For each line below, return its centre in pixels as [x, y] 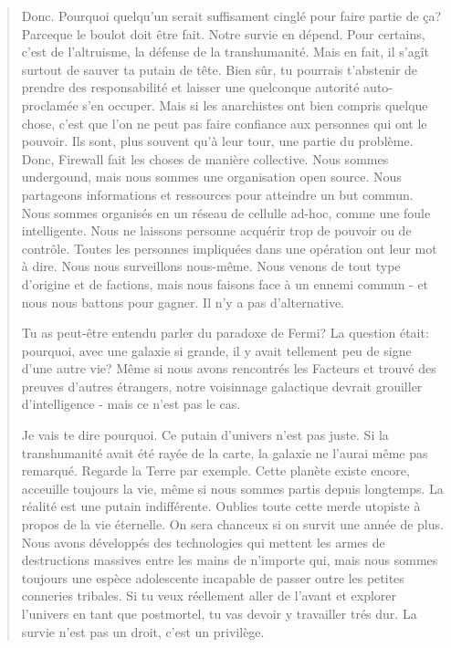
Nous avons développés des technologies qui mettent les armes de [203, 542]
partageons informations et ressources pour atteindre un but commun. [217, 194]
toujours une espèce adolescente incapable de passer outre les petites [213, 577]
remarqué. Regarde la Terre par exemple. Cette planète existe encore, [215, 470]
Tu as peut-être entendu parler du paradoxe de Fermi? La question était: [225, 333]
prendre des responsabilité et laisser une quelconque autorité [190, 87]
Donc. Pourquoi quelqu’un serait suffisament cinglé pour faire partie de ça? [231, 16]
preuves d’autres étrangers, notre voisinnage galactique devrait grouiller [222, 386]
